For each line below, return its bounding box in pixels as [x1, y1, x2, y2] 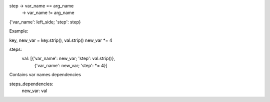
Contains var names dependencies [9, 72, 81, 78]
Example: [9, 28, 28, 34]
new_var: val [21, 88, 47, 94]
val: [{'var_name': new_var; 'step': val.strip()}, [21, 55, 115, 62]
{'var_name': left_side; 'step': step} [9, 19, 81, 25]
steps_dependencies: [9, 81, 53, 87]
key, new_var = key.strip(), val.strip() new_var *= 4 [9, 37, 112, 43]
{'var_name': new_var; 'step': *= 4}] [34, 62, 107, 68]
